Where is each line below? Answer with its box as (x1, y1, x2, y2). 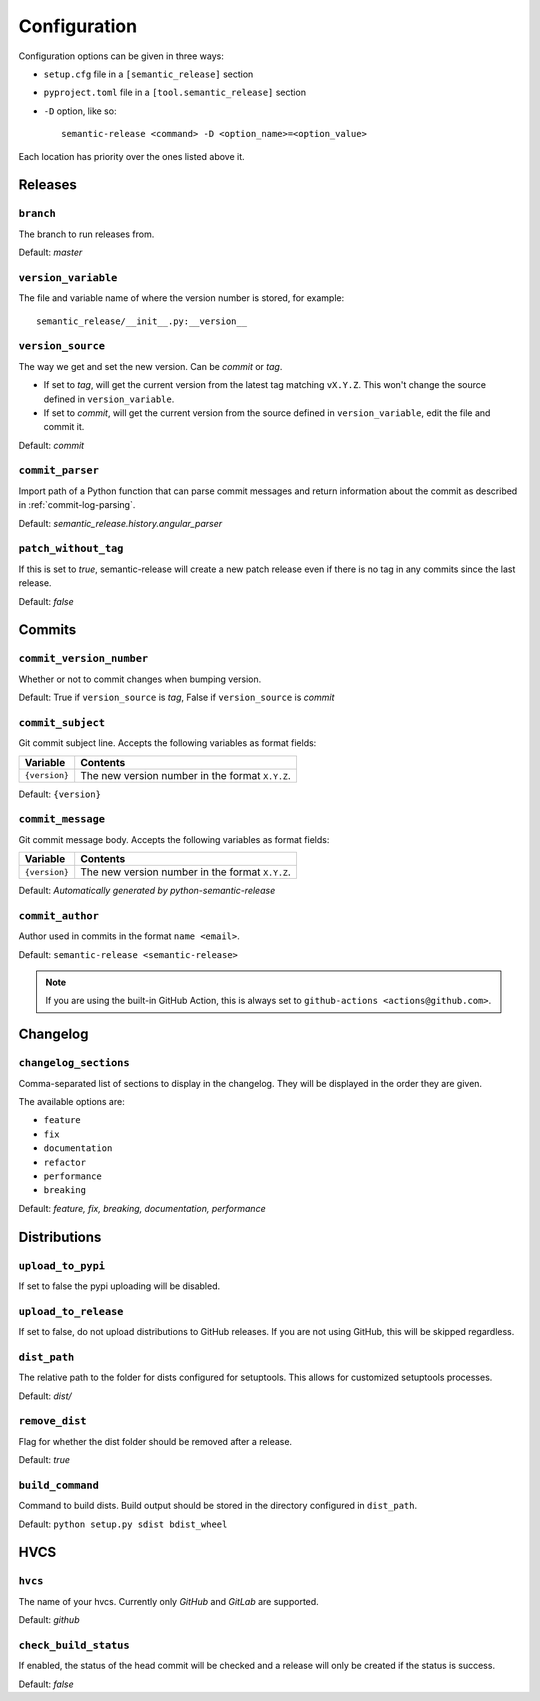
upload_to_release (18, 1305, 124, 1318)
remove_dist (18, 1415, 87, 1428)
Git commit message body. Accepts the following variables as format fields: (18, 833, 330, 845)
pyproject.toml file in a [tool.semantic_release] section (43, 86, 307, 99)
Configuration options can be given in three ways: (18, 50, 224, 62)
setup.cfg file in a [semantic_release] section (43, 68, 254, 80)
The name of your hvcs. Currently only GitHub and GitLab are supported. (18, 1595, 319, 1607)
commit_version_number (18, 652, 149, 665)
